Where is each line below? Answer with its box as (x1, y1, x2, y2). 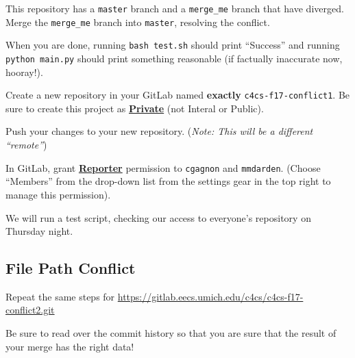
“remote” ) (5, 138, 47, 152)
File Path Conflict (5, 257, 136, 279)
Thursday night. (5, 224, 73, 238)
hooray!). (5, 64, 43, 79)
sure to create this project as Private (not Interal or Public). (5, 101, 264, 115)
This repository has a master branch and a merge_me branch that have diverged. (5, 1, 344, 15)
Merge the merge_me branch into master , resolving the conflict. (5, 14, 270, 29)
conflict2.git (5, 303, 55, 317)
